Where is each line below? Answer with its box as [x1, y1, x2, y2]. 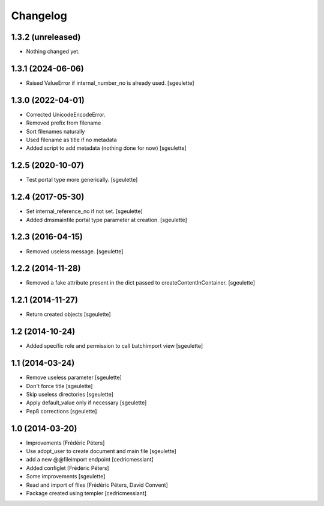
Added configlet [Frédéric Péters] [26, 464, 109, 472]
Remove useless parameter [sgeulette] [26, 374, 122, 381]
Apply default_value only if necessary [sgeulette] [26, 399, 147, 406]
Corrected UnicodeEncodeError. [26, 111, 106, 118]
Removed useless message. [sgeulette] [26, 247, 124, 255]
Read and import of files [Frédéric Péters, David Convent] [26, 481, 168, 489]
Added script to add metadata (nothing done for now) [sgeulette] [26, 144, 187, 152]
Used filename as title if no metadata [26, 136, 117, 144]
